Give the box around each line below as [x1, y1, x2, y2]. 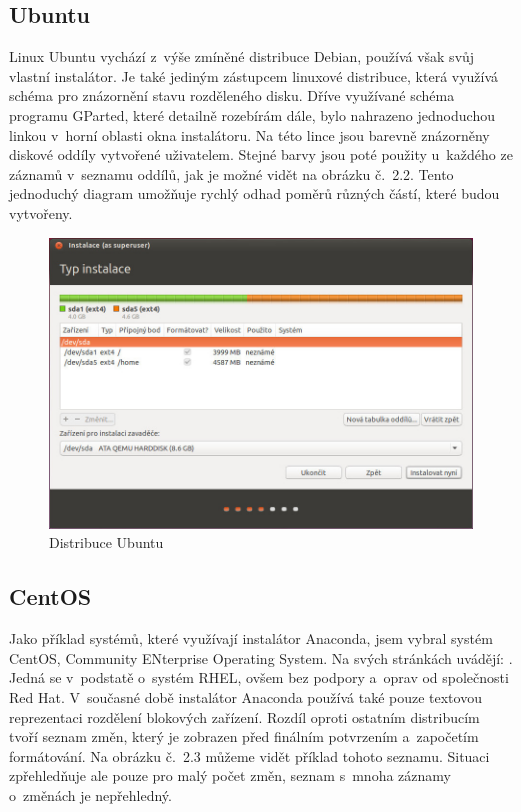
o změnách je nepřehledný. [9, 785, 172, 805]
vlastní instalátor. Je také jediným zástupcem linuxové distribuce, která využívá [9, 65, 499, 86]
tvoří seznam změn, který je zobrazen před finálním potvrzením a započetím [9, 726, 479, 747]
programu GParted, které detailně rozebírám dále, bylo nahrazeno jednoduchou [9, 104, 495, 125]
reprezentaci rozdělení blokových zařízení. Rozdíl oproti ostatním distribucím [9, 706, 480, 727]
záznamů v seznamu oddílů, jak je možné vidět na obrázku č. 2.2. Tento [9, 163, 454, 184]
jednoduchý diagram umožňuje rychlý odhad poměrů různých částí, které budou [9, 183, 500, 204]
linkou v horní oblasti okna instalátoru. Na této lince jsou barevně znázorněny [9, 124, 490, 145]
